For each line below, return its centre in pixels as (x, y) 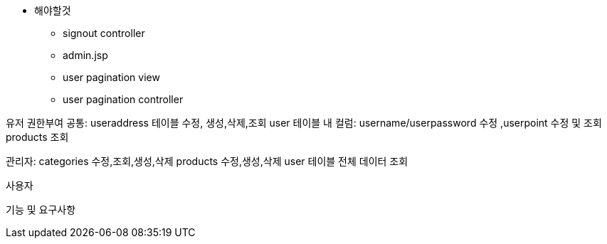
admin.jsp (85, 55)
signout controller (104, 33)
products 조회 (37, 137)
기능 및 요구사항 (41, 209)
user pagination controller (123, 99)
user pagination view (111, 77)
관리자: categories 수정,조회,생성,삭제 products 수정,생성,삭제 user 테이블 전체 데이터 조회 (207, 161)
